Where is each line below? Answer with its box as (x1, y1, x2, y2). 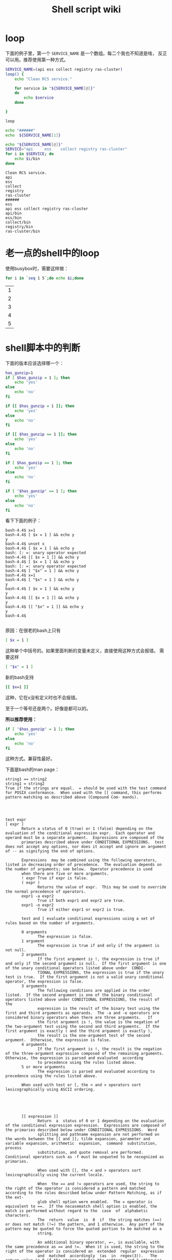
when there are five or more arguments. (21, 871, 109, 877)
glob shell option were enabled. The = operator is (37, 1199, 153, 1205)
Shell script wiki (51, 4, 121, 15)
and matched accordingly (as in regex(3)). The (37, 1253, 158, 1258)
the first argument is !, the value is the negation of (37, 1020, 160, 1025)
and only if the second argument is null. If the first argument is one (5, 961, 167, 967)
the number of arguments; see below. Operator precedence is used (5, 867, 153, 872)
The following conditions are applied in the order (37, 988, 150, 993)
